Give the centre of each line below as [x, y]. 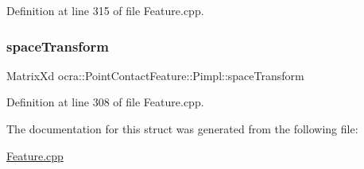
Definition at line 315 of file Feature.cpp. [105, 10]
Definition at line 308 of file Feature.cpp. [105, 102]
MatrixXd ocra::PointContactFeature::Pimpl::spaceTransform [155, 75]
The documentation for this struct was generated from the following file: [182, 129]
